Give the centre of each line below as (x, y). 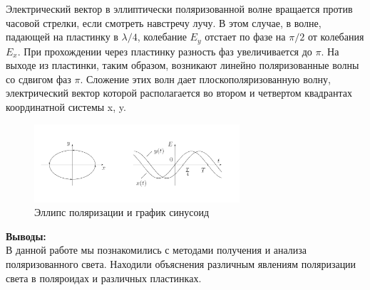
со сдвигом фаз (38, 79)
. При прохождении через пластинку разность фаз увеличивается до (165, 51)
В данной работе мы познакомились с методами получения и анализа (156, 250)
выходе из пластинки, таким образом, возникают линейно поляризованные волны (183, 65)
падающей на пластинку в (62, 37)
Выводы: (26, 236)
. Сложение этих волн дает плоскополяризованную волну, (205, 79)
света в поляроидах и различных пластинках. (104, 278)
